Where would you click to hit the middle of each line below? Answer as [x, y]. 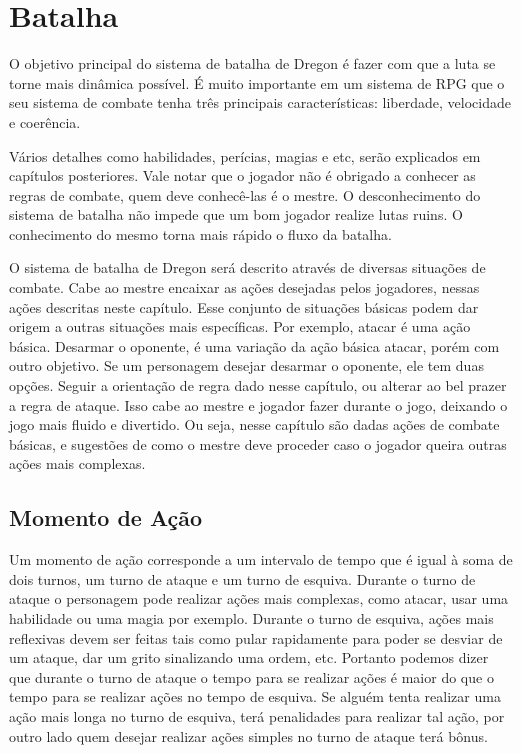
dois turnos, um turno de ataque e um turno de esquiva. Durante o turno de [242, 578]
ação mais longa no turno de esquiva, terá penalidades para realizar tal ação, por [257, 715]
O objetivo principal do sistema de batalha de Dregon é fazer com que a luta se [252, 63]
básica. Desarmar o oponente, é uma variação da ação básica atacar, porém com [254, 345]
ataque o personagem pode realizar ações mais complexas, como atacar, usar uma [259, 598]
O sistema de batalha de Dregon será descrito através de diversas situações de [247, 267]
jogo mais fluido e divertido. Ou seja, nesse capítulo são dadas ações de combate [254, 424]
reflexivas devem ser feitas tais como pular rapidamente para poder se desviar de [256, 637]
